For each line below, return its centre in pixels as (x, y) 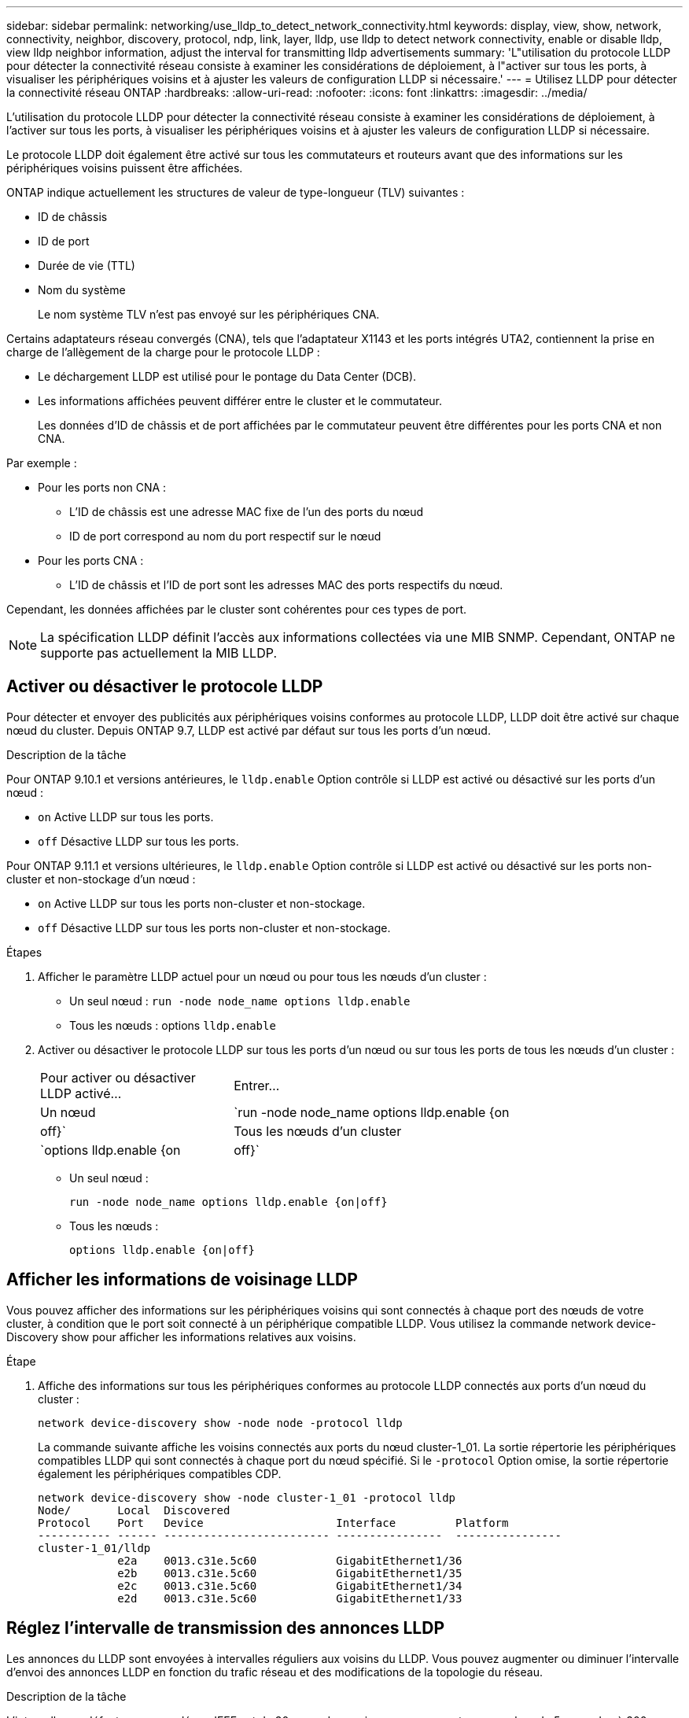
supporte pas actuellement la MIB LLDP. (158, 653)
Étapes (24, 952)
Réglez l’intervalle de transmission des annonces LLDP (225, 1628)
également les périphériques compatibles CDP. (160, 1473)
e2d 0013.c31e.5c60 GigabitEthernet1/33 (290, 1598)
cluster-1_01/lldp (94, 1548)
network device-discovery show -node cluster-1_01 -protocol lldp (247, 1497)
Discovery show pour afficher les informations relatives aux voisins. (181, 1336)
